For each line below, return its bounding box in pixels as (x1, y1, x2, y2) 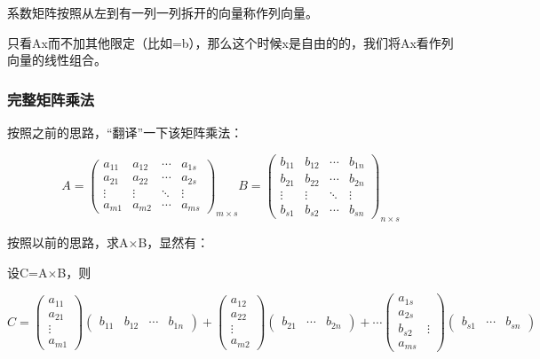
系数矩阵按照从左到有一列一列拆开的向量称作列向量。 (7, 4, 318, 21)
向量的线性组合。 (7, 51, 107, 69)
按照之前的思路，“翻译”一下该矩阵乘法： (7, 123, 243, 141)
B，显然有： (138, 232, 210, 251)
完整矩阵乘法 (7, 88, 95, 110)
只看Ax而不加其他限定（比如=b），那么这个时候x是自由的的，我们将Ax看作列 (7, 33, 454, 51)
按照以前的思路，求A (7, 232, 129, 251)
